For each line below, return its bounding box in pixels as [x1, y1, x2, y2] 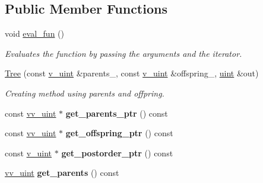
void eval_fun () [5, 27, 64, 40]
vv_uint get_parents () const [5, 166, 119, 179]
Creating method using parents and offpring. [5, 86, 164, 99]
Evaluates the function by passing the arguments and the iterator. [5, 47, 242, 59]
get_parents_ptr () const [65, 107, 168, 119]
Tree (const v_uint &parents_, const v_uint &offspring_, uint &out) [5, 67, 259, 79]
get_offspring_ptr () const [65, 127, 173, 139]
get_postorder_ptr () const [61, 146, 173, 159]
